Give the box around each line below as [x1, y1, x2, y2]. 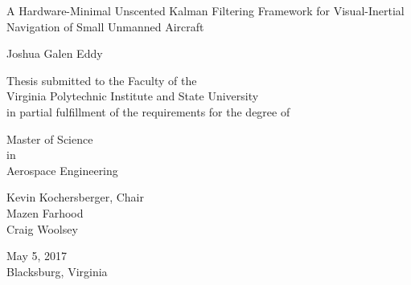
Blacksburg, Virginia [6, 263, 108, 279]
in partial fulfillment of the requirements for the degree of [6, 103, 290, 120]
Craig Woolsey [6, 220, 78, 237]
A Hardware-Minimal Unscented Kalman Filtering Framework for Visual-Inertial [6, 2, 405, 18]
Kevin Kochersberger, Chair [6, 189, 144, 206]
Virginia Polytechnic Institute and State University [6, 88, 259, 104]
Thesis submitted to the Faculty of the [6, 71, 197, 88]
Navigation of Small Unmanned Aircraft [6, 18, 204, 35]
